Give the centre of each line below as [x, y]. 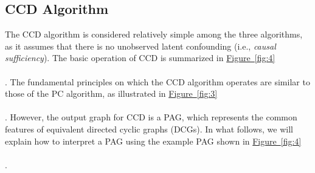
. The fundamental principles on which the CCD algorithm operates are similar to [157, 81]
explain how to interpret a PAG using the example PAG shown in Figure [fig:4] [153, 141]
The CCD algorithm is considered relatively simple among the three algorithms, [154, 34]
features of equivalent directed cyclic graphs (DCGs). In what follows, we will [149, 129]
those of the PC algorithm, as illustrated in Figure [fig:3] [111, 93]
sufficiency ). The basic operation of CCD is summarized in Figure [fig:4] [140, 58]
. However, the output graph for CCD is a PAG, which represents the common [151, 117]
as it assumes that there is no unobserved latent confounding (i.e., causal [140, 46]
